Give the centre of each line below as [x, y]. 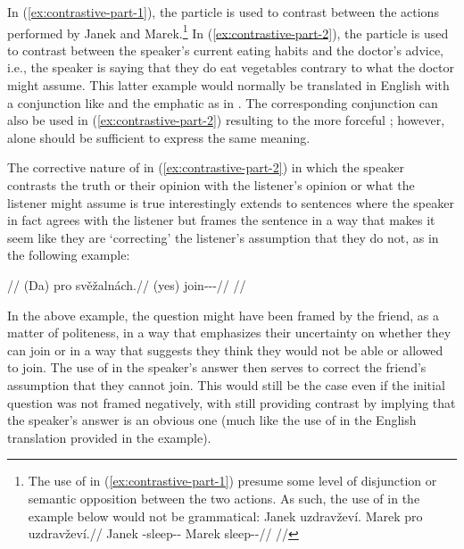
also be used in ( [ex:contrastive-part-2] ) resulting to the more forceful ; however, [226, 120]
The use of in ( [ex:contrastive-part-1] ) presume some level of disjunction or [232, 481]
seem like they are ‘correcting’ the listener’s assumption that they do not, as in [223, 237]
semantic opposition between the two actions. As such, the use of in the [224, 498]
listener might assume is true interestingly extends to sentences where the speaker [231, 202]
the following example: [69, 255]
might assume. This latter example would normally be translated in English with [228, 85]
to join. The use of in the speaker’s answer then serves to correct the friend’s [217, 367]
